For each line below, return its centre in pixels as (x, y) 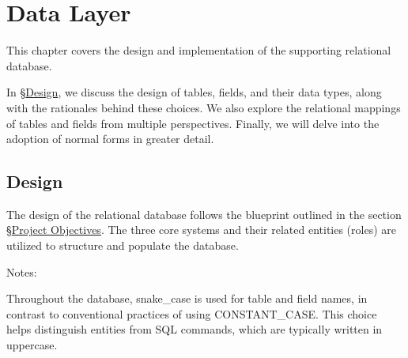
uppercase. (32, 345)
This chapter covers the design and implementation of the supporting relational (199, 50)
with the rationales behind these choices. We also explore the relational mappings (204, 107)
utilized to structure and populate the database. (123, 245)
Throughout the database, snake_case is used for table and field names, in (187, 298)
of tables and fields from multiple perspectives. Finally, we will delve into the (193, 123)
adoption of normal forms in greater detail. (110, 139)
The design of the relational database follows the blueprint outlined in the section (204, 214)
